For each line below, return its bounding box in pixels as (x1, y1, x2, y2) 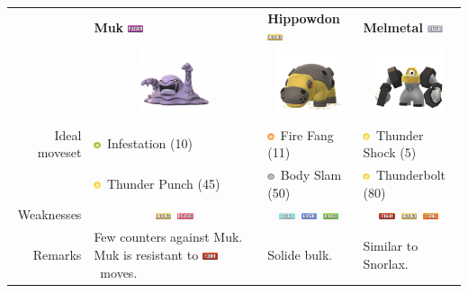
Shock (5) (363, 143, 417, 162)
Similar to (363, 236, 418, 255)
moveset (37, 143, 82, 162)
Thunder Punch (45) (106, 173, 220, 192)
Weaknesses (17, 205, 82, 224)
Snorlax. (363, 253, 409, 272)
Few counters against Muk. (94, 227, 243, 246)
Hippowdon (267, 8, 340, 27)
